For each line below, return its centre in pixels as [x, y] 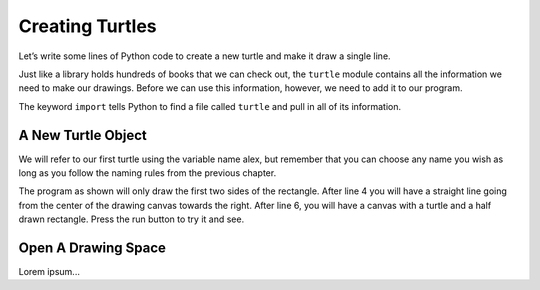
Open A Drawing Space [92, 248]
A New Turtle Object [82, 135]
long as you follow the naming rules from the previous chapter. [147, 173]
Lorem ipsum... [49, 272]
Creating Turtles [87, 26]
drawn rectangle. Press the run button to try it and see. [131, 219]
